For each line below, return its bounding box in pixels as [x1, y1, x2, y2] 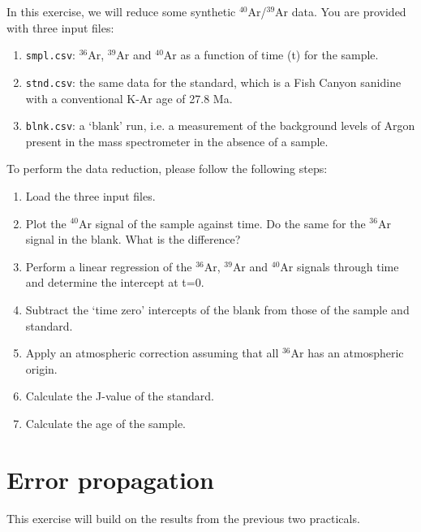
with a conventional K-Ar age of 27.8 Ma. [25, 89, 233, 106]
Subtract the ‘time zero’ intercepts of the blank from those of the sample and [25, 301, 410, 318]
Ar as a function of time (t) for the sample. [163, 46, 379, 63]
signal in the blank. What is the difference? [25, 231, 241, 248]
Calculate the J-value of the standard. [25, 387, 214, 404]
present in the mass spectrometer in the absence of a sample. [25, 132, 329, 149]
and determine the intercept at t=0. [25, 274, 204, 291]
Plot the [25, 214, 67, 231]
